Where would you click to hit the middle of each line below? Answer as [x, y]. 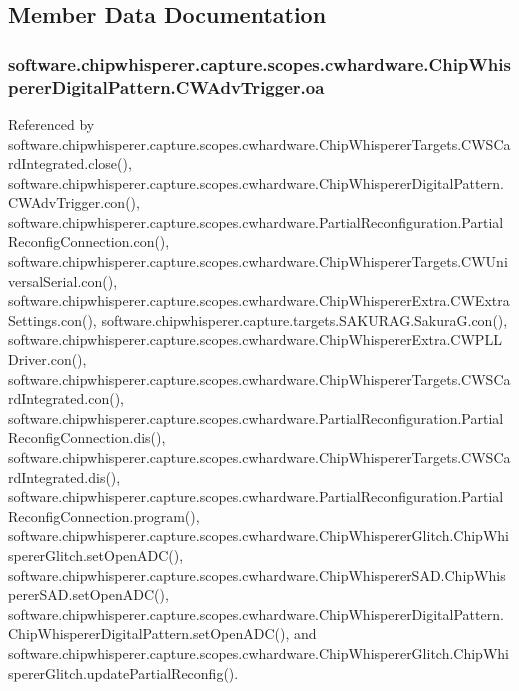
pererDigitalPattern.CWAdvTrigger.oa [166, 86]
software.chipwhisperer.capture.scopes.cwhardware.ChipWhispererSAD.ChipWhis [257, 574]
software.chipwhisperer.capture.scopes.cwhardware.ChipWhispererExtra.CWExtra [259, 300]
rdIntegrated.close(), [70, 163]
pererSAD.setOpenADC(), [88, 594]
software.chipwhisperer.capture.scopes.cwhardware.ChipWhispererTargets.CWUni [258, 261]
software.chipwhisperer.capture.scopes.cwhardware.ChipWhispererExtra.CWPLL [255, 339]
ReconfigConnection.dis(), [87, 437]
